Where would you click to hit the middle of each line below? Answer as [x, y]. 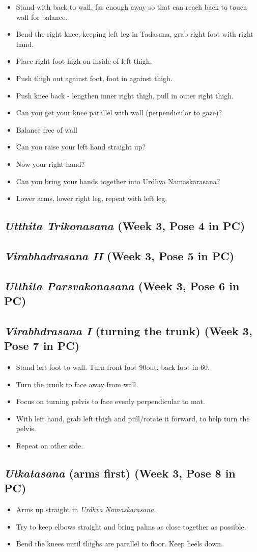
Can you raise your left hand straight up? [81, 147]
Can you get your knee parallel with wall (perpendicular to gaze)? [119, 112]
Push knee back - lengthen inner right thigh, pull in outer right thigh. [125, 95]
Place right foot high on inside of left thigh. [84, 61]
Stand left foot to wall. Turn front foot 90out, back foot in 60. [113, 367]
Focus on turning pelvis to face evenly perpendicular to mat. [110, 401]
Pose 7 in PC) [42, 346]
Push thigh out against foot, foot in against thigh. [94, 78]
